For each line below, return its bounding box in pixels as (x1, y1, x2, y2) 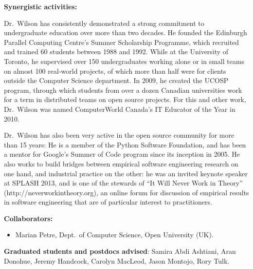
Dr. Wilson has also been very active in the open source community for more (4, 130, 235, 140)
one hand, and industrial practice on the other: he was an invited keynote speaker (4, 168, 248, 178)
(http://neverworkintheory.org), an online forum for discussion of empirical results (4, 187, 249, 197)
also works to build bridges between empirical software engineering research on (4, 158, 238, 168)
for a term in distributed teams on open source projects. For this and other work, (4, 94, 246, 104)
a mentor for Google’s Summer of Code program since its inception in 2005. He (4, 149, 240, 159)
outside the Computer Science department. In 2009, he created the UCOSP (4, 75, 229, 85)
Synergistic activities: (4, 1, 77, 11)
